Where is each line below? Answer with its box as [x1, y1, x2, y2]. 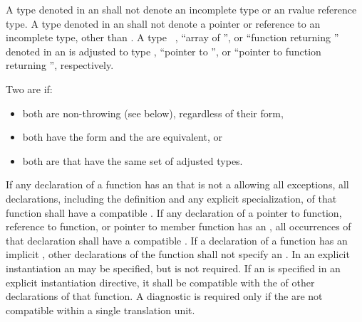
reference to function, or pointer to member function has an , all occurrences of [6, 219, 351, 234]
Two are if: [6, 81, 53, 96]
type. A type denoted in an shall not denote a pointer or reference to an [6, 16, 321, 31]
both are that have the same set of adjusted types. [22, 153, 243, 168]
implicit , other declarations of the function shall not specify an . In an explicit [6, 247, 350, 262]
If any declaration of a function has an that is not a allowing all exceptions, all [6, 177, 349, 192]
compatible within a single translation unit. [6, 302, 195, 317]
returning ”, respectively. [6, 58, 114, 73]
